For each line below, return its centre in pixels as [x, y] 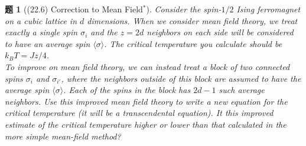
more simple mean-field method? [63, 136]
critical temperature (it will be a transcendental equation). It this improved [139, 113]
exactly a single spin [41, 32]
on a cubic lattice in [41, 20]
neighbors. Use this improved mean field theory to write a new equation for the [146, 101]
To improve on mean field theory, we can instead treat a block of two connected [147, 66]
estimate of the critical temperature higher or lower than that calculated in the [146, 124]
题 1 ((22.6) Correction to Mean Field [74, 9]
